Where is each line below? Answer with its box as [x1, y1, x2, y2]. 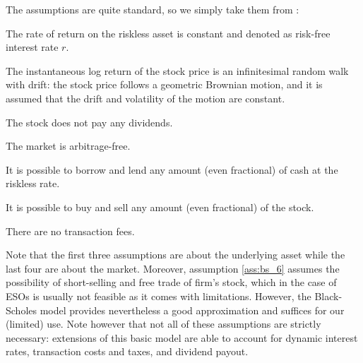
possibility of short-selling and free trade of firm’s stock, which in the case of [6, 275, 337, 290]
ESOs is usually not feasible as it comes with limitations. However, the [6, 288, 311, 303]
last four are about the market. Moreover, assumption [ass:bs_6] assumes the [6, 261, 340, 275]
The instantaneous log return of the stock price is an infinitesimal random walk [6, 63, 349, 78]
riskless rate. [6, 176, 60, 191]
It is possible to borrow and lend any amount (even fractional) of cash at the [6, 162, 338, 177]
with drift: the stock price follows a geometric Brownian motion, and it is [6, 77, 323, 92]
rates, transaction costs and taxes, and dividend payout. [6, 344, 249, 359]
